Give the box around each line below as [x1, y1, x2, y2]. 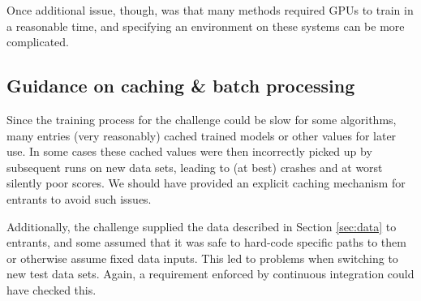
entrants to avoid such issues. [6, 190, 152, 207]
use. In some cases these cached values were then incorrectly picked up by [6, 143, 372, 160]
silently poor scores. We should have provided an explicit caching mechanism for [6, 174, 406, 191]
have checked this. [6, 281, 97, 298]
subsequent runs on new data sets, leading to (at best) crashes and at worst [6, 158, 383, 175]
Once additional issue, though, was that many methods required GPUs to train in [6, 2, 414, 18]
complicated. [6, 33, 69, 50]
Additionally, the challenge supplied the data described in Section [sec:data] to [6, 217, 397, 234]
